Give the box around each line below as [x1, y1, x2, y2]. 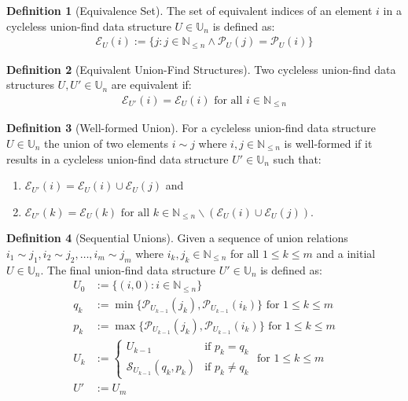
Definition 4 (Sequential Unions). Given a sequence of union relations [6, 230, 348, 246]
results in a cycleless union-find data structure [6, 150, 229, 167]
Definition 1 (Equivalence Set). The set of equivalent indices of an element [6, 2, 373, 18]
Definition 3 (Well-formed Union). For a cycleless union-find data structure [6, 120, 376, 136]
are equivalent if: [111, 76, 192, 93]
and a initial [316, 245, 376, 261]
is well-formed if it [284, 134, 373, 151]
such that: [273, 150, 322, 167]
